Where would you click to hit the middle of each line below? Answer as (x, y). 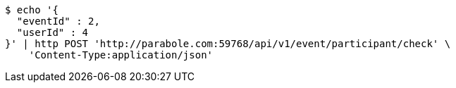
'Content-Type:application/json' (121, 55)
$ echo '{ (32, 10)
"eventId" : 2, (58, 21)
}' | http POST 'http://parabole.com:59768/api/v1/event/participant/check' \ (228, 44)
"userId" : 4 (53, 32)
